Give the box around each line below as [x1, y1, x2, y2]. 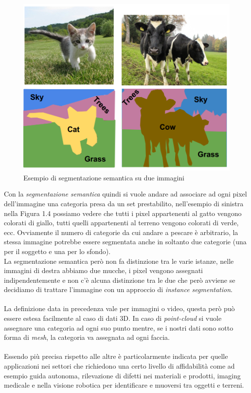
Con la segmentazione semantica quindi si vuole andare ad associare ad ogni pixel [4, 189, 247, 199]
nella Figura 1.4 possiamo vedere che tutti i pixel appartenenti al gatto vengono [4, 208, 242, 218]
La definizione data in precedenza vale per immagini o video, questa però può [4, 303, 235, 314]
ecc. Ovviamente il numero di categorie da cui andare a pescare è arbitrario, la [4, 227, 238, 237]
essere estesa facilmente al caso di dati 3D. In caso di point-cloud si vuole [4, 313, 222, 323]
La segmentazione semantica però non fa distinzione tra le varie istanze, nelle [4, 255, 234, 266]
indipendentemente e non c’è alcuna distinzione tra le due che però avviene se [4, 275, 235, 285]
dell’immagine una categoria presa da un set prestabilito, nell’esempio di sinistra [4, 198, 244, 208]
